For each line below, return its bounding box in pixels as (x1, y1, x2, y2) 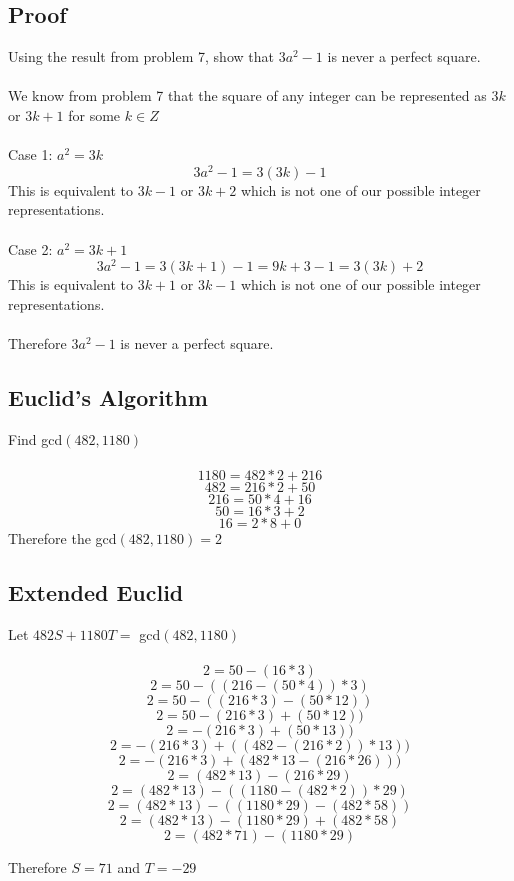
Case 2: (8, 238, 53, 259)
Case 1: (8, 144, 53, 165)
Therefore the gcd (8, 528, 117, 549)
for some (68, 104, 121, 125)
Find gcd (8, 428, 63, 449)
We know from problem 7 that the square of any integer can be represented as (8, 85, 487, 106)
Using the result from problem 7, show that (8, 46, 274, 67)
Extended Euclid (8, 577, 184, 608)
